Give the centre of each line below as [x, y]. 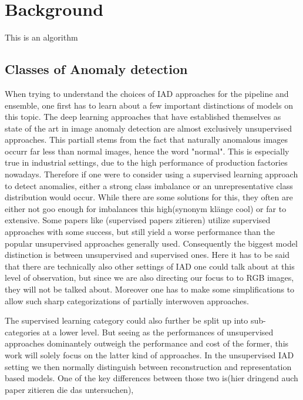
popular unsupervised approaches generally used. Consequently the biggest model [151, 243]
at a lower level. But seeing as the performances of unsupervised [158, 332]
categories [22, 332]
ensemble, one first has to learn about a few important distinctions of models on [149, 105]
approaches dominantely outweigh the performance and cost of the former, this [147, 343]
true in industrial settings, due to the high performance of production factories [146, 162]
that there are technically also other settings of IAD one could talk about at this [150, 266]
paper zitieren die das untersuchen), [69, 389]
